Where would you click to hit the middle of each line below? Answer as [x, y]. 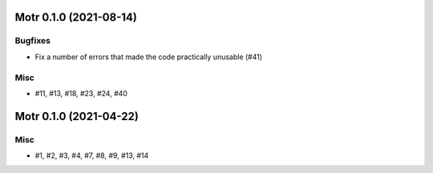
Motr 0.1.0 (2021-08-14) [76, 17]
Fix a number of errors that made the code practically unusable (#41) [149, 57]
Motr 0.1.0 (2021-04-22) [77, 116]
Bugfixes [33, 41]
